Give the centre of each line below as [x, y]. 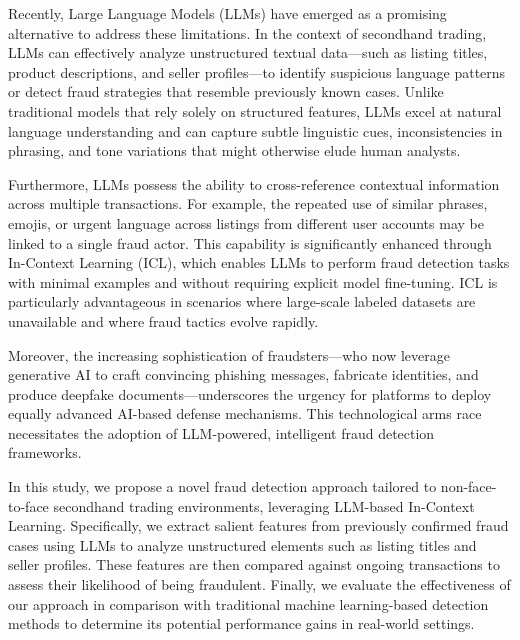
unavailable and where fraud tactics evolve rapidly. [163, 320]
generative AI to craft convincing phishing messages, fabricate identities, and [243, 374]
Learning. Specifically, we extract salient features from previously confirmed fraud [258, 525]
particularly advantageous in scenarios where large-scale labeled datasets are [242, 301]
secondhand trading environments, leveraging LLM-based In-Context [264, 505]
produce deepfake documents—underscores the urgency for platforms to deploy [250, 393]
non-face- [468, 486]
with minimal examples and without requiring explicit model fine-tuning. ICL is [253, 281]
